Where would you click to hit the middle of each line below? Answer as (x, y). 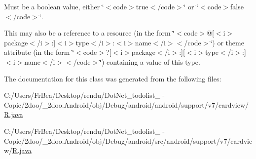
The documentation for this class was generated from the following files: (113, 78)
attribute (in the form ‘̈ (39, 52)
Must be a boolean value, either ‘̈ (54, 6)
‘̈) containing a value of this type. (150, 61)
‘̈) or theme (227, 42)
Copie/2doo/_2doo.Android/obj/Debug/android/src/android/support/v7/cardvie (128, 140)
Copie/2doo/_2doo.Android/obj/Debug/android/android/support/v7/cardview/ (127, 104)
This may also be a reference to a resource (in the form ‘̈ (90, 33)
